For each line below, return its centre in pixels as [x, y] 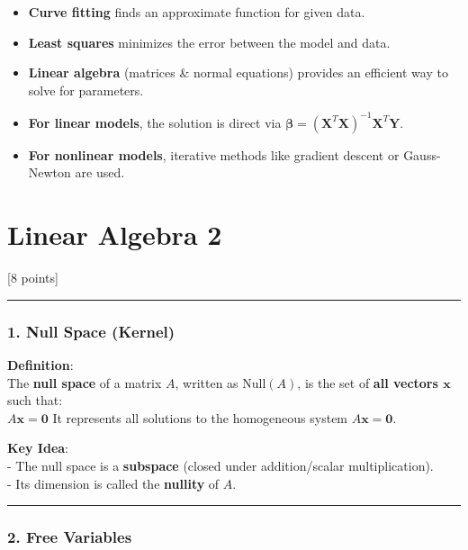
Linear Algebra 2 [115, 234]
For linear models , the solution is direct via [155, 122]
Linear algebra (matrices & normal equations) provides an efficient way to [238, 72]
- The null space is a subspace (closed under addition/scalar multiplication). [220, 465]
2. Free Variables [70, 537]
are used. [100, 172]
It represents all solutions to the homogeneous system [200, 417]
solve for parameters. [86, 90]
